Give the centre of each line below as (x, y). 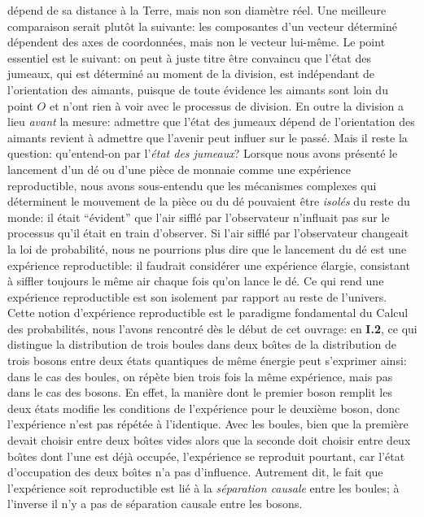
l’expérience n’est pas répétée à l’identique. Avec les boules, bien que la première (208, 424)
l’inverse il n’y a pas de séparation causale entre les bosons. (155, 504)
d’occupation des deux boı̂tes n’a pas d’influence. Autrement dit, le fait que (195, 472)
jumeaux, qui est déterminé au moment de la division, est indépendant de (191, 74)
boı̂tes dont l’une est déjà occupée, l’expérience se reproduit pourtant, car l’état (206, 456)
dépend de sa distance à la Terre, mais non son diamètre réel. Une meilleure (197, 10)
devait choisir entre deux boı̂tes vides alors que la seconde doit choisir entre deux (209, 440)
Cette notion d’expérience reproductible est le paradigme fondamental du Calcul (208, 313)
